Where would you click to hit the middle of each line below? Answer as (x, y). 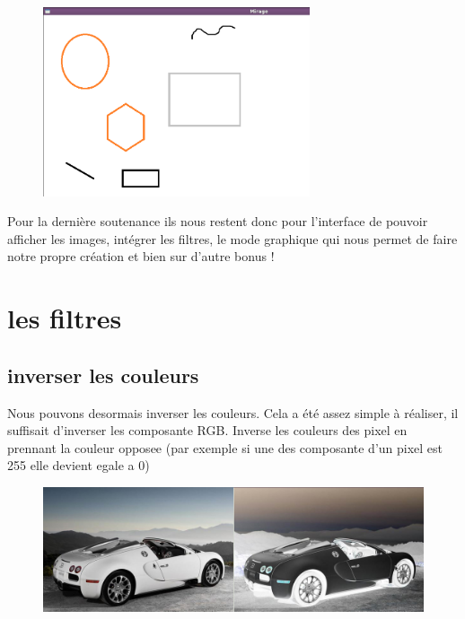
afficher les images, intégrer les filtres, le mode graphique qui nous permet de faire (232, 238)
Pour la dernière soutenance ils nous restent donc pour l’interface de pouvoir (218, 221)
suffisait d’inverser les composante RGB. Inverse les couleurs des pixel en (207, 430)
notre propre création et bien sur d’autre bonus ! (141, 256)
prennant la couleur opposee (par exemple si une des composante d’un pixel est (225, 447)
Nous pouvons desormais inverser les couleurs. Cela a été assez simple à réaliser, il (233, 412)
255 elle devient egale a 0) (79, 465)
